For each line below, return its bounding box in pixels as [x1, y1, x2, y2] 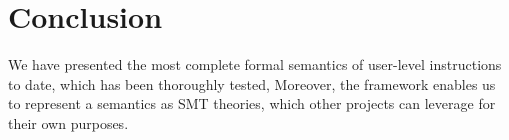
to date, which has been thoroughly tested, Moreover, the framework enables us [8, 73, 496, 94]
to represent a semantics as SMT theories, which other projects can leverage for [8, 93, 496, 114]
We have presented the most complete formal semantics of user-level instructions [8, 54, 502, 75]
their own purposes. [8, 112, 129, 133]
